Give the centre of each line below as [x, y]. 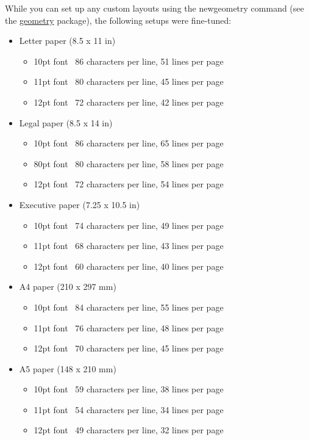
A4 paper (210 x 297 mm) [68, 287]
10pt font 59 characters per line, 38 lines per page [129, 389]
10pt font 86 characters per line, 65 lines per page [129, 143]
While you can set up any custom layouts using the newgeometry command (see [154, 8]
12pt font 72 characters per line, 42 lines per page [129, 102]
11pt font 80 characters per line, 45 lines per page [129, 81]
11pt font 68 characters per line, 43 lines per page [129, 246]
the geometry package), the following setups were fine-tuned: [118, 20]
